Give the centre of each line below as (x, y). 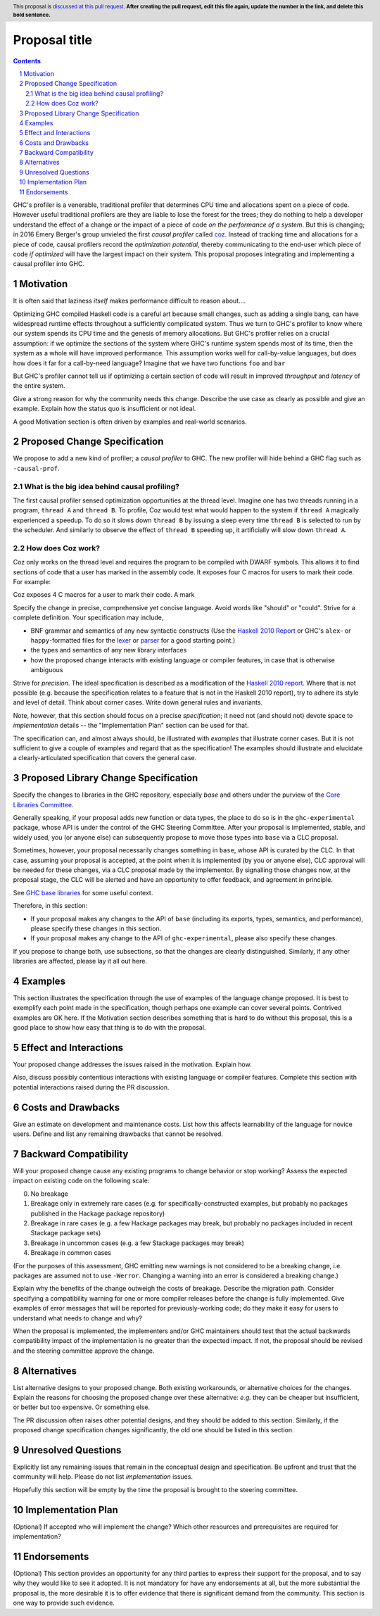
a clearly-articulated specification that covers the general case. (105, 758)
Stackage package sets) (66, 1233)
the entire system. (39, 386)
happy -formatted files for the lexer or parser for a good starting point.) (133, 640)
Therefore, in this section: (50, 906)
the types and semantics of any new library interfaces (109, 650)
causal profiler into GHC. (49, 264)
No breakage (49, 1194)
